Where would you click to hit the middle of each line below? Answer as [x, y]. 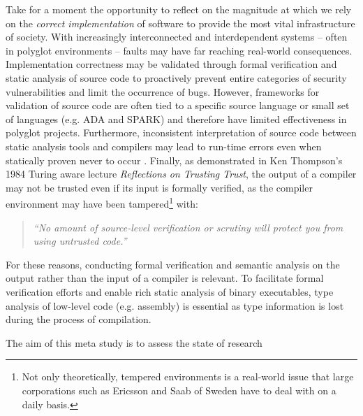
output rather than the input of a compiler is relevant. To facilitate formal [165, 278]
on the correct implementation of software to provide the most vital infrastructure [180, 23]
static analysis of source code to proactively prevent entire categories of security [176, 77]
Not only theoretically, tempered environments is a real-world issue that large [188, 376]
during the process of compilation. [79, 319]
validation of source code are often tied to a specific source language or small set [178, 105]
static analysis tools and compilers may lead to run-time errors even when [164, 146]
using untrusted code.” [80, 241]
